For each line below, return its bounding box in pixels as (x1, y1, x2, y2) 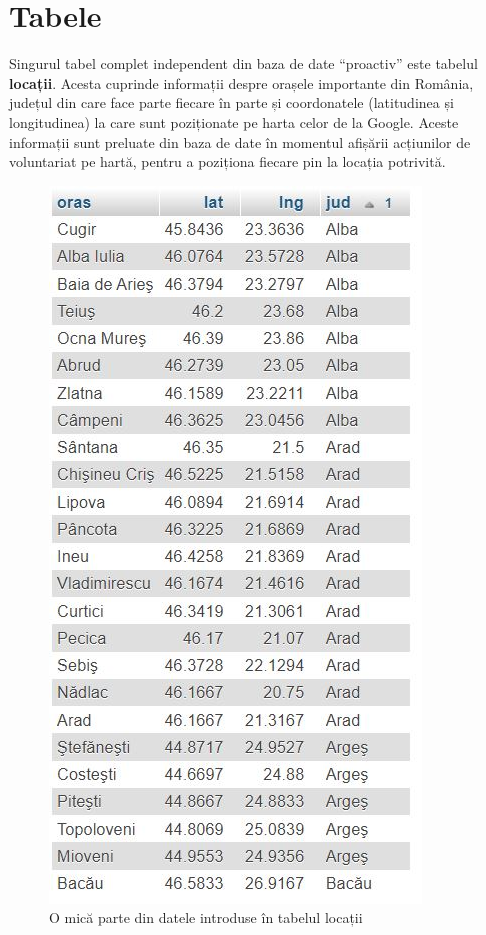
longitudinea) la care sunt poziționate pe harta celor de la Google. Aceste (9, 111, 459, 132)
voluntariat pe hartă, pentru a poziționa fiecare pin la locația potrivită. (9, 151, 446, 172)
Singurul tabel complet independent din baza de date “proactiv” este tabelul (9, 53, 478, 74)
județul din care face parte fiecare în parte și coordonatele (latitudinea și (9, 92, 454, 113)
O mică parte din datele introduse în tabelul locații (49, 907, 363, 928)
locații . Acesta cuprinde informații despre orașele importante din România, (9, 72, 474, 93)
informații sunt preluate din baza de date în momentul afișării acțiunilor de (9, 131, 471, 152)
